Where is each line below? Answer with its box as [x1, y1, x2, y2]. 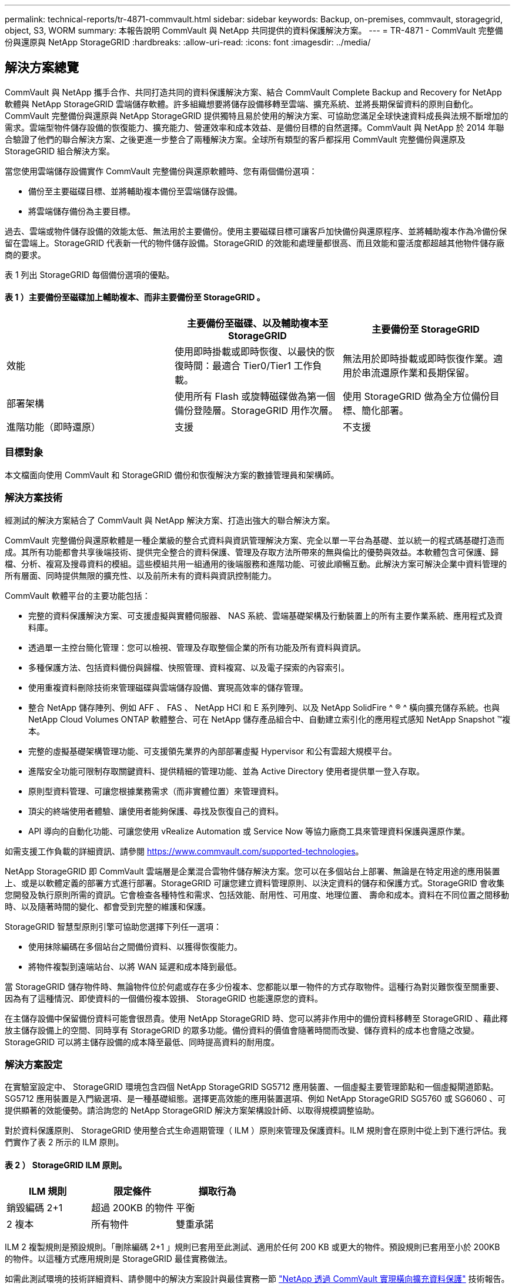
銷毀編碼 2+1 [6, 1201, 63, 1214]
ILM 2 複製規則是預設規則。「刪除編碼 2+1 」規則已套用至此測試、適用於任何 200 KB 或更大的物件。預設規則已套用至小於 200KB [5, 1241, 500, 1252]
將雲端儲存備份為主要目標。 [28, 206, 135, 216]
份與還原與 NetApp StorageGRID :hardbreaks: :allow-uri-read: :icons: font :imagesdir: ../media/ [5, 37, 371, 47]
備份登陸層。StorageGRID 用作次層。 [174, 405, 338, 417]
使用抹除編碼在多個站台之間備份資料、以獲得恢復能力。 [28, 941, 242, 952]
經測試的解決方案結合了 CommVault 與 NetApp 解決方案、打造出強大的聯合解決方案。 [5, 515, 335, 525]
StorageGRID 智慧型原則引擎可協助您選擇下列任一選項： [5, 921, 222, 932]
